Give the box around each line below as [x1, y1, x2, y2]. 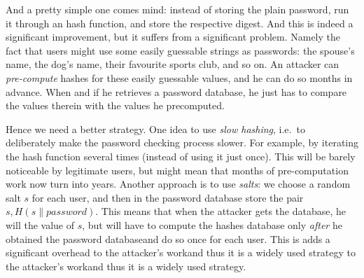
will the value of [6, 217, 74, 232]
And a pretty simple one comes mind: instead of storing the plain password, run [6, 2, 349, 16]
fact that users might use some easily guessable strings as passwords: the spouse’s [6, 43, 355, 57]
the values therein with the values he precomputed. [6, 98, 225, 113]
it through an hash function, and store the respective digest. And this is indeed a [6, 15, 353, 30]
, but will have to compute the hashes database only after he [82, 217, 342, 232]
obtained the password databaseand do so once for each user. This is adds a [6, 231, 330, 246]
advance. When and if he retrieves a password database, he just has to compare [6, 84, 347, 99]
